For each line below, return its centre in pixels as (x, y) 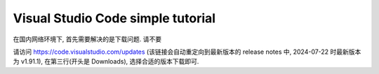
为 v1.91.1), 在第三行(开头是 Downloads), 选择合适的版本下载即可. (106, 61)
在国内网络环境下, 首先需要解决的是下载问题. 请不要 (87, 39)
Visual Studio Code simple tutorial (114, 18)
